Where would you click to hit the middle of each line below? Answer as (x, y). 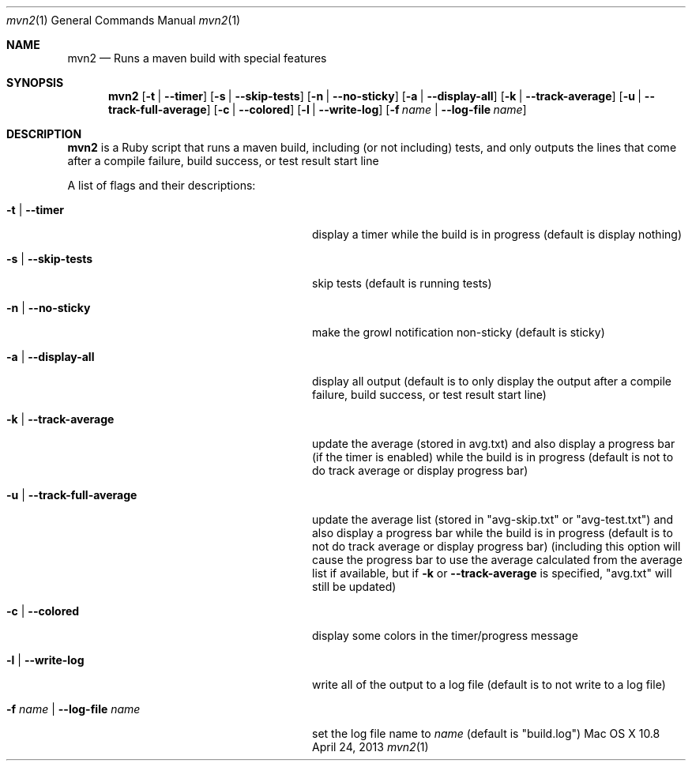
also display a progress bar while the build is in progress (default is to (493, 533)
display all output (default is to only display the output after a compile (492, 381)
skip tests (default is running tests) (402, 283)
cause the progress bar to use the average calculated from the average (497, 560)
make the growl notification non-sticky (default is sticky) (459, 332)
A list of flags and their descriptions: (162, 185)
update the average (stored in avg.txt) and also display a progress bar (494, 444)
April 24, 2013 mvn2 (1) (370, 747)
